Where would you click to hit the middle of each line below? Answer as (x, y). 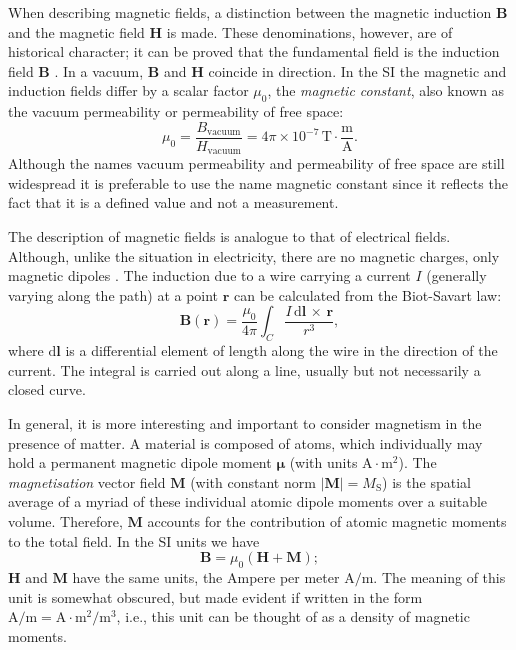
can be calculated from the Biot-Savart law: (368, 294)
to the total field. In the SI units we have (134, 540)
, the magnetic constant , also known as (386, 90)
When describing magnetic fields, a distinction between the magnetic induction (250, 12)
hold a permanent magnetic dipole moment (140, 462)
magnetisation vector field (87, 481)
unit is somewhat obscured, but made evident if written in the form (215, 596)
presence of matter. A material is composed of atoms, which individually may (245, 442)
